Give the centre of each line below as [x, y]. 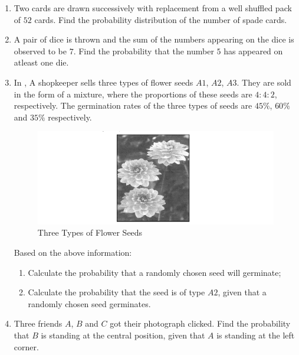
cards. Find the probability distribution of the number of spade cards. [161, 19]
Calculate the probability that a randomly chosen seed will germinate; [155, 272]
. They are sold [264, 82]
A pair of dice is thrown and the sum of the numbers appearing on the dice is [154, 39]
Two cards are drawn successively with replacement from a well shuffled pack [153, 8]
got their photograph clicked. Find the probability [200, 323]
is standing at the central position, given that [123, 335]
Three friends [38, 323]
